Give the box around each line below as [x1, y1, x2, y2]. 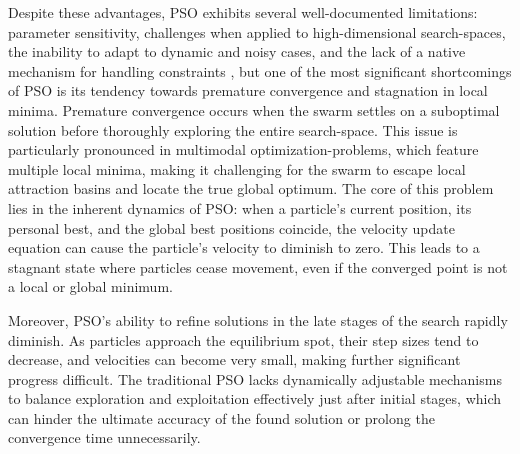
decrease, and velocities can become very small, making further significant [8, 349, 461, 370]
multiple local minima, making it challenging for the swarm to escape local [8, 158, 466, 179]
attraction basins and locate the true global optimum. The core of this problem [8, 178, 494, 199]
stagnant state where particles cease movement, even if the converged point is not [8, 256, 508, 277]
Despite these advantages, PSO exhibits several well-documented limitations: [8, 2, 478, 22]
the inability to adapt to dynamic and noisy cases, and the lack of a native [8, 41, 466, 62]
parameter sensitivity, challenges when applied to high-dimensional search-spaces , [8, 21, 506, 42]
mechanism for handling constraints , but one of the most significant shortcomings [8, 60, 512, 81]
